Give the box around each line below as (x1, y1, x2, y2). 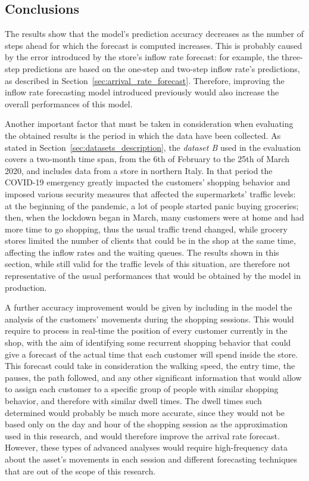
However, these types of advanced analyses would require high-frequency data (5, 441, 288, 454)
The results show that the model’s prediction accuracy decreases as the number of (5, 27, 304, 40)
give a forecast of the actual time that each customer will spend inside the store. (5, 347, 298, 360)
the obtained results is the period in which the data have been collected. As (5, 129, 281, 141)
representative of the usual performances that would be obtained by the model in (5, 269, 301, 282)
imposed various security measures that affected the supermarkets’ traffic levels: (5, 187, 296, 200)
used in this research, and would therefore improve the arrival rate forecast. (5, 429, 280, 442)
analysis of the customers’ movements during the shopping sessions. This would (5, 312, 294, 325)
